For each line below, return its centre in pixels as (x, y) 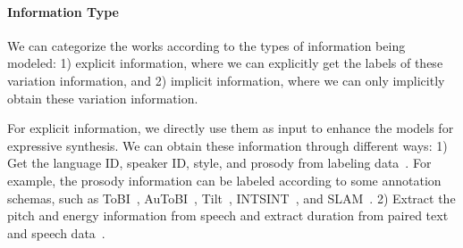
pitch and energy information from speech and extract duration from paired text (228, 215)
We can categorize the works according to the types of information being (206, 45)
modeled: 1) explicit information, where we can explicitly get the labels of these (225, 63)
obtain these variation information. (103, 98)
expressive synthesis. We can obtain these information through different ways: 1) (227, 145)
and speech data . (56, 232)
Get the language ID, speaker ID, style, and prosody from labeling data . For (219, 163)
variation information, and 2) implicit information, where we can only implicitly (226, 80)
